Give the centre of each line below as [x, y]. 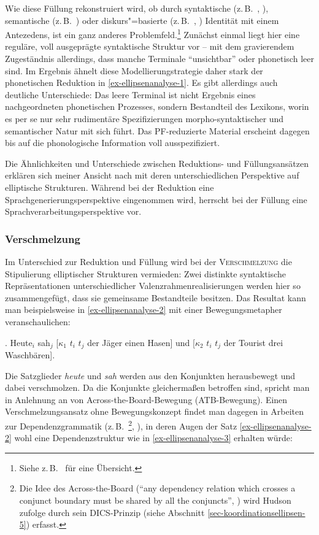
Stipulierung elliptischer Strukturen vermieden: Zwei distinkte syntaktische [145, 273]
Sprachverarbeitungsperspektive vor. [73, 211]
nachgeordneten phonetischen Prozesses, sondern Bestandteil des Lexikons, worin [157, 106]
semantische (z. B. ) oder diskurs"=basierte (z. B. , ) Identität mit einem [142, 20]
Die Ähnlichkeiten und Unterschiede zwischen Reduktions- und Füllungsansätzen [157, 163]
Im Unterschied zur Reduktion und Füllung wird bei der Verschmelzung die [148, 261]
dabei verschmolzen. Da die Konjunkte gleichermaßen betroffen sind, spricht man [157, 387]
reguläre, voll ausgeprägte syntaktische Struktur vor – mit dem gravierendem [150, 46]
